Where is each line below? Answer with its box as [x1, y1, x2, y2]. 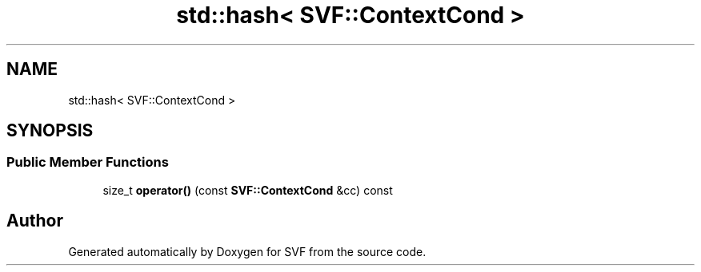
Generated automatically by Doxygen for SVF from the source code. [68, 244, 427, 258]
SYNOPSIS [6, 120, 94, 141]
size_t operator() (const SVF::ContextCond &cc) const [102, 183, 393, 197]
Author [6, 211, 63, 231]
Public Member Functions [6, 154, 169, 171]
